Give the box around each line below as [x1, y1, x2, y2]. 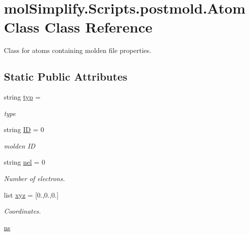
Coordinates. [4, 206, 41, 216]
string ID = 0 [4, 124, 44, 134]
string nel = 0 [4, 157, 45, 167]
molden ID [4, 140, 35, 151]
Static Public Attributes [4, 69, 127, 84]
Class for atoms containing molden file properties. [4, 45, 152, 55]
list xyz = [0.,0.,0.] [4, 189, 59, 200]
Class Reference [45, 17, 153, 37]
